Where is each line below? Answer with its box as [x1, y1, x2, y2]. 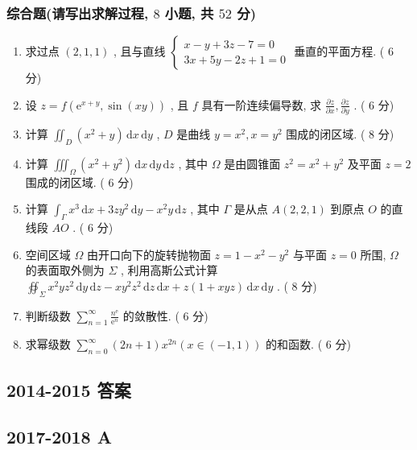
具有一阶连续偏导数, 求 [201, 96, 321, 113]
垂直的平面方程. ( [294, 43, 385, 60]
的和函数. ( [266, 336, 323, 353]
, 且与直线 [114, 43, 166, 60]
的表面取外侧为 [25, 262, 105, 279]
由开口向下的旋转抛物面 [86, 246, 211, 262]
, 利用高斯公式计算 [121, 262, 218, 279]
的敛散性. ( [122, 307, 180, 324]
